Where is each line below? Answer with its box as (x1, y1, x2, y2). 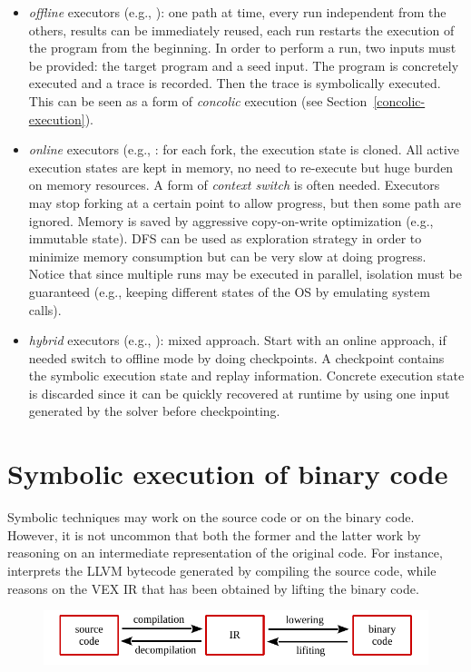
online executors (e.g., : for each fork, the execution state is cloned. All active (28, 140, 460, 159)
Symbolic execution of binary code (7, 455, 448, 492)
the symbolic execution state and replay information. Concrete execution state (28, 366, 465, 385)
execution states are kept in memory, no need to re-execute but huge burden (28, 157, 454, 176)
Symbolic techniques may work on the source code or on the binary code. (7, 508, 415, 527)
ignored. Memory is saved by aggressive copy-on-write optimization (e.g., (28, 211, 434, 230)
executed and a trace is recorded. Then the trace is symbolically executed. (28, 74, 441, 93)
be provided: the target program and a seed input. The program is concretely (28, 55, 459, 74)
